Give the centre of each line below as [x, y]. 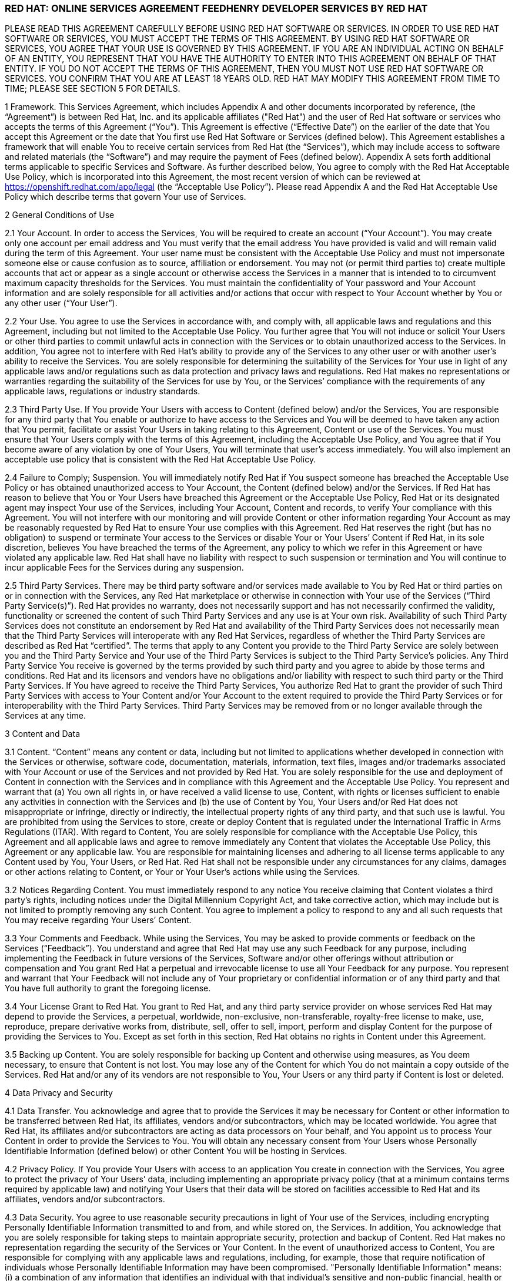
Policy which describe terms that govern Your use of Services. [126, 197]
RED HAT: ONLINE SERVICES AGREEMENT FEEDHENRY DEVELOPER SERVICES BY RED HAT [216, 8]
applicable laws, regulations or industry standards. [103, 391]
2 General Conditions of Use [60, 215]
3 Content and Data [42, 734]
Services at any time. [45, 716]
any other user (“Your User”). [61, 303]
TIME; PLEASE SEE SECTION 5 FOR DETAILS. [93, 89]
